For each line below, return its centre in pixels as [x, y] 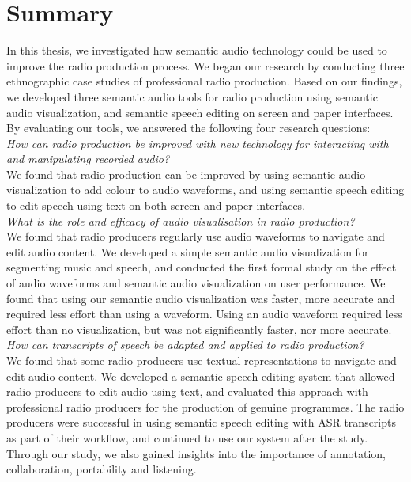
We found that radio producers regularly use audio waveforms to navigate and [196, 236]
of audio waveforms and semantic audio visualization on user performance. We [196, 283]
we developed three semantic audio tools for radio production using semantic [192, 96]
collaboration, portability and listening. [102, 469]
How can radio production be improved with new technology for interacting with [198, 143]
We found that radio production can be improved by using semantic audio [186, 174]
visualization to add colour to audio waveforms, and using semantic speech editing [205, 190]
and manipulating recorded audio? [88, 159]
